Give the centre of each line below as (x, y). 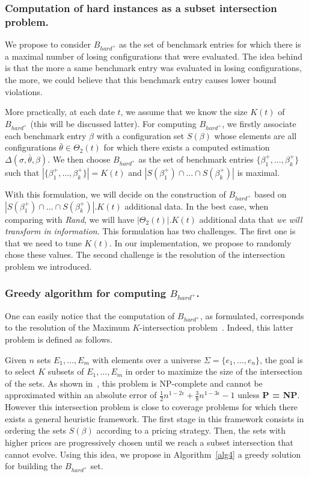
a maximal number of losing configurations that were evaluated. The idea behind (154, 56)
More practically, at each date (60, 112)
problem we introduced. (48, 266)
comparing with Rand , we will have (70, 219)
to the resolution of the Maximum (67, 327)
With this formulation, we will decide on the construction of (115, 194)
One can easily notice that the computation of (90, 315)
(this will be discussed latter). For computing (113, 123)
